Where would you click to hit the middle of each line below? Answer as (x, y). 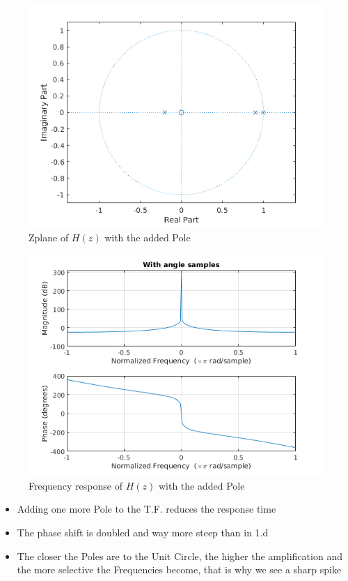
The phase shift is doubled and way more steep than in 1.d (143, 532)
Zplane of (49, 237)
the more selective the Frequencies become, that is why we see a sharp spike (179, 569)
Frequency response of (76, 485)
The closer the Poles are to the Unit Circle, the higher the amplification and (180, 556)
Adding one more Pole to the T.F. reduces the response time (147, 509)
